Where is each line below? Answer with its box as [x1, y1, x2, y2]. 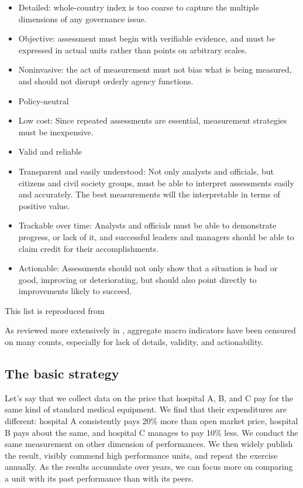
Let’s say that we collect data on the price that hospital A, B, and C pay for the [5, 391, 293, 404]
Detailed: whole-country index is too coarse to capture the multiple [18, 1, 259, 13]
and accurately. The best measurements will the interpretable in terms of [18, 188, 280, 200]
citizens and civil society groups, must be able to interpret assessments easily [18, 176, 294, 189]
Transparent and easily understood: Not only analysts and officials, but [18, 165, 274, 177]
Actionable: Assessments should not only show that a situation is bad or [18, 262, 278, 274]
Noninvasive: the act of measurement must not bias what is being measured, [18, 63, 292, 76]
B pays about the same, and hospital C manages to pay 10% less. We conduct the [5, 426, 298, 438]
